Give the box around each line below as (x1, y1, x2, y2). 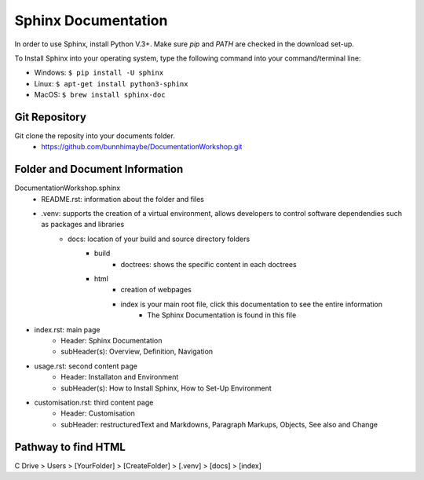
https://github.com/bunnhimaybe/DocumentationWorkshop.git (41, 142, 243, 152)
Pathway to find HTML (14, 440, 126, 453)
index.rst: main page (34, 324, 101, 334)
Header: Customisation (60, 409, 135, 418)
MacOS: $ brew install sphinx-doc (34, 90, 166, 100)
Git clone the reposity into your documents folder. (14, 131, 176, 141)
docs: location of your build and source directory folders (68, 234, 250, 244)
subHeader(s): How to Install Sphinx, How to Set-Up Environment (60, 383, 272, 393)
